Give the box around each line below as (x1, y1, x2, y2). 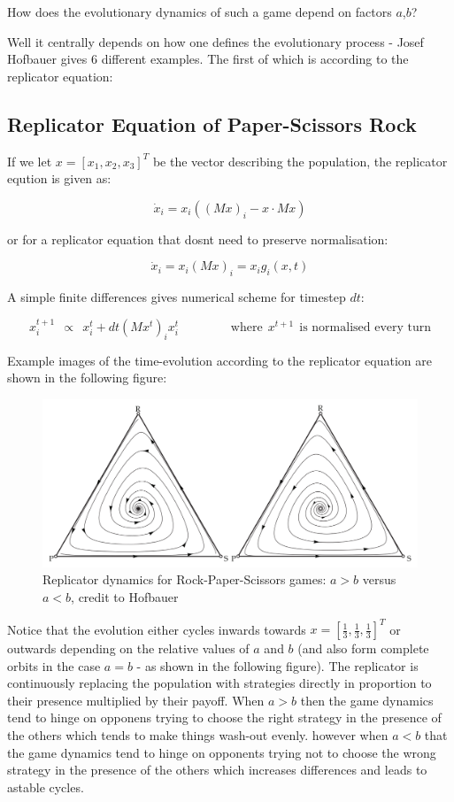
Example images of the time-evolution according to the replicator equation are (7, 351, 432, 369)
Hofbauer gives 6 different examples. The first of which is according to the (7, 50, 409, 68)
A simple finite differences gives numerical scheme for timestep (7, 288, 346, 306)
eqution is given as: (7, 169, 112, 188)
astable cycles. (7, 777, 84, 796)
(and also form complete (297, 639, 429, 658)
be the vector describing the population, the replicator (152, 151, 448, 170)
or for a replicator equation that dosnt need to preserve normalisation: (7, 229, 389, 248)
